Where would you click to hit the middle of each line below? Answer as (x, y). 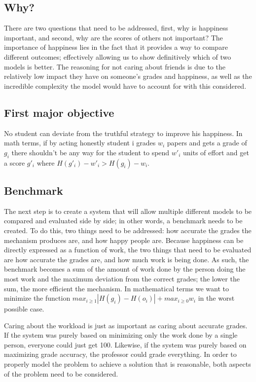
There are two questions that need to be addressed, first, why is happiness (116, 28)
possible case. (24, 309)
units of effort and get (216, 152)
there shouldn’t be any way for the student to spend (91, 152)
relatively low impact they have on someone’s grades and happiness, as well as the (128, 76)
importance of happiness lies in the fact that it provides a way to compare (116, 47)
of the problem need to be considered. (61, 373)
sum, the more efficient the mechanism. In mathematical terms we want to (116, 288)
